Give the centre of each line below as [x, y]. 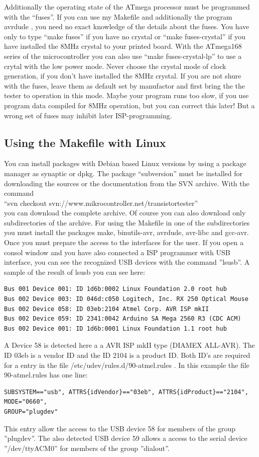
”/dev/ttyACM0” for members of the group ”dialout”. [87, 448]
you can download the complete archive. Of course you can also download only [125, 213]
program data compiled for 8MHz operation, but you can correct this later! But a [129, 105]
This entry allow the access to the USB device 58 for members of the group [120, 428]
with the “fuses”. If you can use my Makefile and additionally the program [118, 16]
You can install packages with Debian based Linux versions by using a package [125, 163]
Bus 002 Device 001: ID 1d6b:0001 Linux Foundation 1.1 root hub [115, 328]
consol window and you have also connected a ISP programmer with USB [117, 252]
